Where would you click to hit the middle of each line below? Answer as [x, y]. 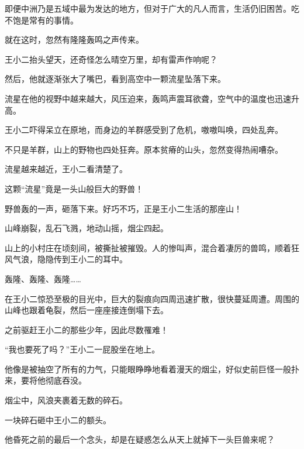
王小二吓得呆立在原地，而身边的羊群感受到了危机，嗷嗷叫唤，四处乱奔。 [144, 130]
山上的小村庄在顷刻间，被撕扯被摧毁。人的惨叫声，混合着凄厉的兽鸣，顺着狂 [152, 247]
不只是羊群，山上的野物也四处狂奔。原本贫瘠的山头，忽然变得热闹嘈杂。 [144, 149]
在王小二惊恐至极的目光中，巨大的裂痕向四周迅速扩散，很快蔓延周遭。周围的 [152, 298]
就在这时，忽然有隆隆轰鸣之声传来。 [74, 40]
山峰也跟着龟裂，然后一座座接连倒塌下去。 [87, 310]
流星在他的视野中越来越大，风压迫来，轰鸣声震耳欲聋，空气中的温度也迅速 [148, 98]
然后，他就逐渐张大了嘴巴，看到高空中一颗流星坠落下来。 [115, 79]
